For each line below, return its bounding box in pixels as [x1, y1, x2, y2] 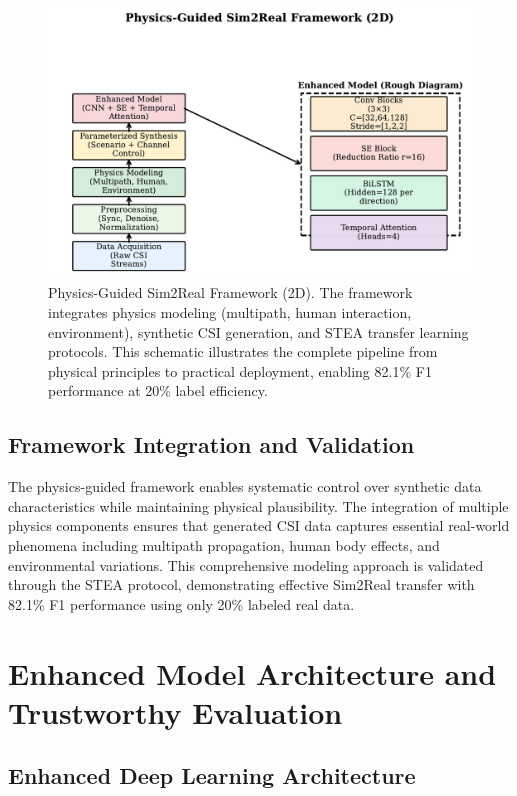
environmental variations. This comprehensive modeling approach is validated [8, 554, 484, 575]
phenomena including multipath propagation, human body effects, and [8, 534, 440, 555]
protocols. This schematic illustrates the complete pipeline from [48, 341, 438, 362]
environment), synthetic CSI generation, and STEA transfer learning [48, 321, 469, 342]
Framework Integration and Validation [8, 429, 415, 460]
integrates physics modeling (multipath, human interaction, [48, 301, 412, 322]
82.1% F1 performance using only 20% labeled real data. [8, 593, 355, 614]
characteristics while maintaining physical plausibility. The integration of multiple [8, 495, 509, 516]
